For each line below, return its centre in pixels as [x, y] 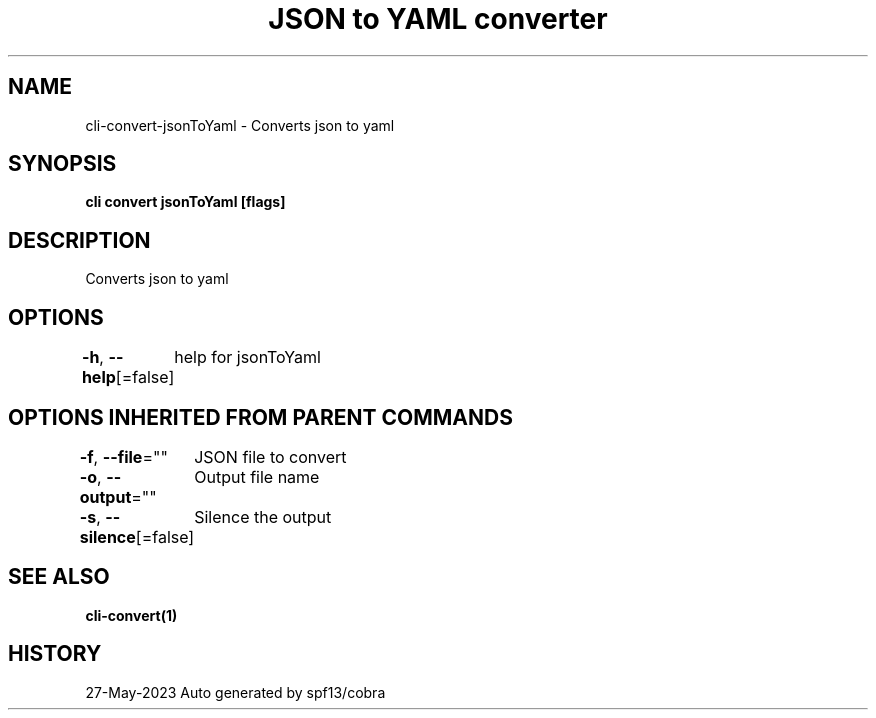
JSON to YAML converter [438, 19]
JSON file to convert [270, 456]
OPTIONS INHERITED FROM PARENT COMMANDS [260, 417]
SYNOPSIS [62, 164]
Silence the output [263, 516]
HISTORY [55, 654]
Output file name [257, 476]
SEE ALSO [59, 577]
